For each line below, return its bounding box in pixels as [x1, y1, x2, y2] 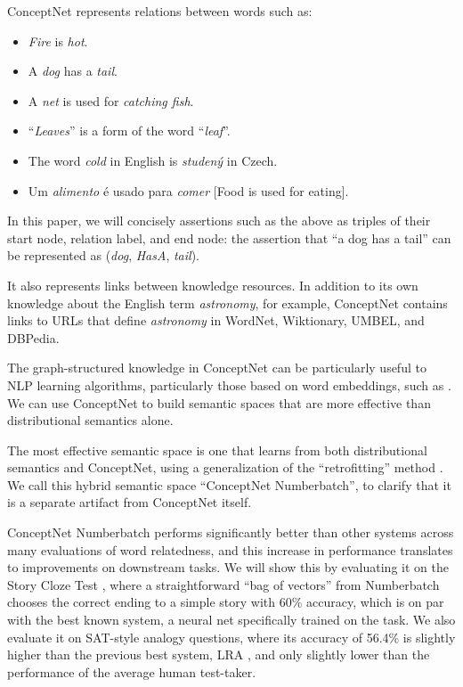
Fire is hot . [28, 31, 88, 50]
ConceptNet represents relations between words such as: [7, 2, 313, 20]
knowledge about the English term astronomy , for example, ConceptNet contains [7, 293, 448, 312]
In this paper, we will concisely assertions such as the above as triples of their [7, 211, 431, 230]
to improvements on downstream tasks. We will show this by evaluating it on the [7, 558, 449, 577]
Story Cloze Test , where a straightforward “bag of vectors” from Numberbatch [7, 575, 440, 593]
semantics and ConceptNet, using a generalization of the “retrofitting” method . [7, 458, 443, 477]
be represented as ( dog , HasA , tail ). [7, 246, 199, 265]
